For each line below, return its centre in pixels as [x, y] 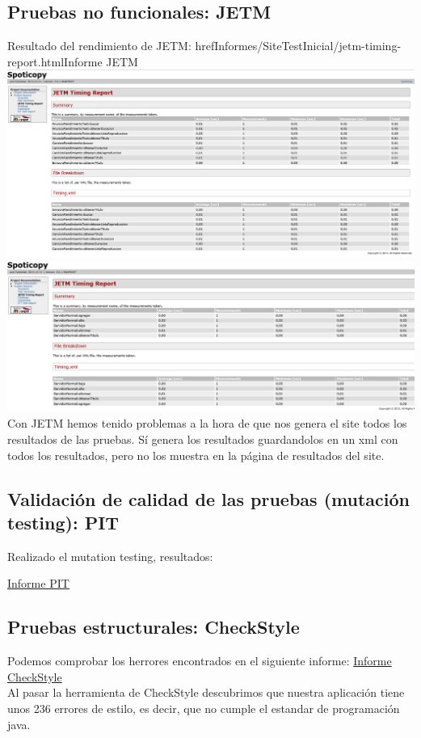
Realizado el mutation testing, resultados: [110, 556]
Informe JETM [101, 61]
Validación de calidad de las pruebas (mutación [208, 498]
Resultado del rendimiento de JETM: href [111, 46]
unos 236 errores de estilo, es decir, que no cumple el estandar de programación [204, 708]
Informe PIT [38, 583]
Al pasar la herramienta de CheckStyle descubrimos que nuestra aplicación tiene [206, 692]
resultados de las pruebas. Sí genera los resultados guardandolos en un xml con [203, 439]
